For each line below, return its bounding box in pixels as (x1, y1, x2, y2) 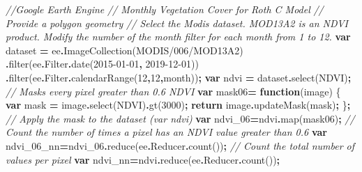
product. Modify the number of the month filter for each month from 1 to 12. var (6, 29, 351, 44)
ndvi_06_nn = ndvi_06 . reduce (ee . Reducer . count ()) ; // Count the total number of (6, 138, 355, 153)
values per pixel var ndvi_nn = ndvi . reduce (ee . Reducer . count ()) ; (6, 152, 280, 166)
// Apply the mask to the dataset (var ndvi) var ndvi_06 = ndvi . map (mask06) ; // (6, 111, 355, 125)
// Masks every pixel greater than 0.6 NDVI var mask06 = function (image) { (6, 84, 341, 98)
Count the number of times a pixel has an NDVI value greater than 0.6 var (6, 125, 327, 139)
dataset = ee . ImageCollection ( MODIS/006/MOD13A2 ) (6, 42, 243, 57)
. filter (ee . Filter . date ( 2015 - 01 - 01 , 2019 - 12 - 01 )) (6, 56, 199, 71)
